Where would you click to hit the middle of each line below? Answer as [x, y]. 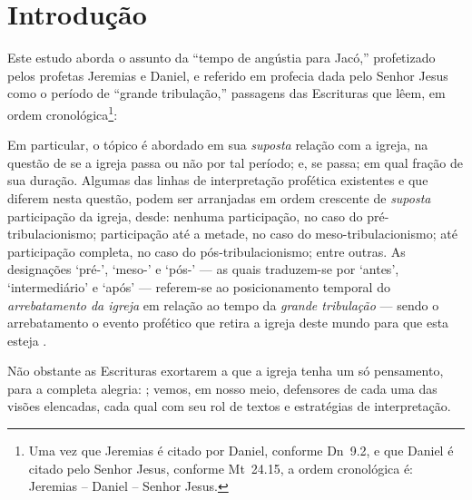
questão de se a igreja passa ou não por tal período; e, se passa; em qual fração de [235, 162]
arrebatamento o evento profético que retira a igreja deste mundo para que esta [228, 323]
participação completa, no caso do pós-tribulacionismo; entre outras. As [206, 251]
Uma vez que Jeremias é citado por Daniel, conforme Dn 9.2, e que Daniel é [241, 451]
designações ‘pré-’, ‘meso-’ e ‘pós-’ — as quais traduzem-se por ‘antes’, [203, 269]
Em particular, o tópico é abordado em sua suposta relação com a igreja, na [218, 145]
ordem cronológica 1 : [63, 113]
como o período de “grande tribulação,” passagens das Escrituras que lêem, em [226, 93]
